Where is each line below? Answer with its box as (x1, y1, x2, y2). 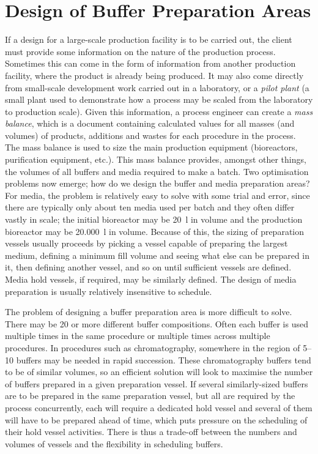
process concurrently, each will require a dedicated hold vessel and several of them (5, 401, 312, 414)
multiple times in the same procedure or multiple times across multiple (5, 329, 270, 342)
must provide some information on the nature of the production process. (5, 45, 276, 58)
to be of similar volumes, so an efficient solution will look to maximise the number (5, 365, 313, 378)
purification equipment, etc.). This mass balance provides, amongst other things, (5, 153, 306, 166)
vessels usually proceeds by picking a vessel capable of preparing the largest (5, 237, 288, 250)
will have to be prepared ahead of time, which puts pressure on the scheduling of (5, 413, 308, 426)
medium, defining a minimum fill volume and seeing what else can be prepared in (5, 248, 310, 261)
